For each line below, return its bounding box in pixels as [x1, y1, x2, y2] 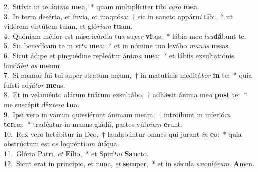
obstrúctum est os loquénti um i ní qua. [4, 138, 119, 149]
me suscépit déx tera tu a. [4, 99, 80, 109]
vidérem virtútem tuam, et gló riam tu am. [4, 21, 133, 31]
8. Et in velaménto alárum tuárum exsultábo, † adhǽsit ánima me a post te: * [4, 89, 247, 100]
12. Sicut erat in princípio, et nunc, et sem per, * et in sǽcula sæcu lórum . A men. [4, 158, 254, 168]
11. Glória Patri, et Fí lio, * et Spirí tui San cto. [4, 148, 149, 158]
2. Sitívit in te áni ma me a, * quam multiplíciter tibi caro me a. [4, 1, 199, 11]
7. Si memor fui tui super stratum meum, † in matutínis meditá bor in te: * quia [4, 70, 252, 80]
